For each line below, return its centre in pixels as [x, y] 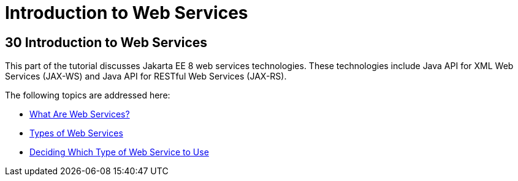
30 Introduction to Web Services [106, 42]
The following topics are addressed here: [88, 95]
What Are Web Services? [80, 114]
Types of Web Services [76, 133]
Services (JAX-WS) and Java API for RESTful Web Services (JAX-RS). [146, 76]
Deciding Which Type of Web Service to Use [119, 152]
